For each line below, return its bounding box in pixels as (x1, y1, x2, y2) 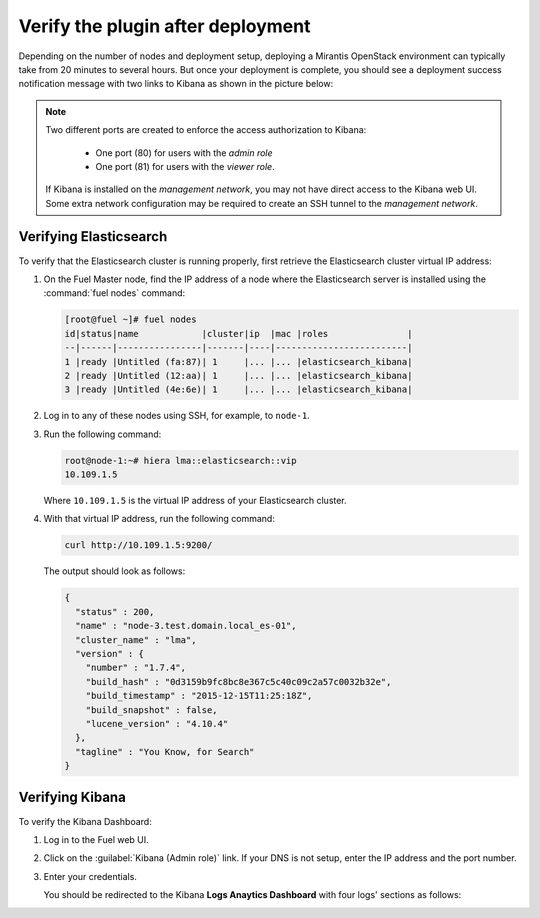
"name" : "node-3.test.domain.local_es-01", (75, 620, 297, 632)
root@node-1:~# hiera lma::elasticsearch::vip (64, 455, 297, 466)
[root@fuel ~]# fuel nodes (64, 314, 197, 325)
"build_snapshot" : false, (85, 704, 219, 715)
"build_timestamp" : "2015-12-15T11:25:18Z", (85, 690, 313, 702)
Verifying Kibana (18, 789, 127, 806)
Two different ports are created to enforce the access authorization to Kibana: (45, 124, 367, 136)
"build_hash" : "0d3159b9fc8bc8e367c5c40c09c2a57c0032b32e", (85, 676, 392, 687)
